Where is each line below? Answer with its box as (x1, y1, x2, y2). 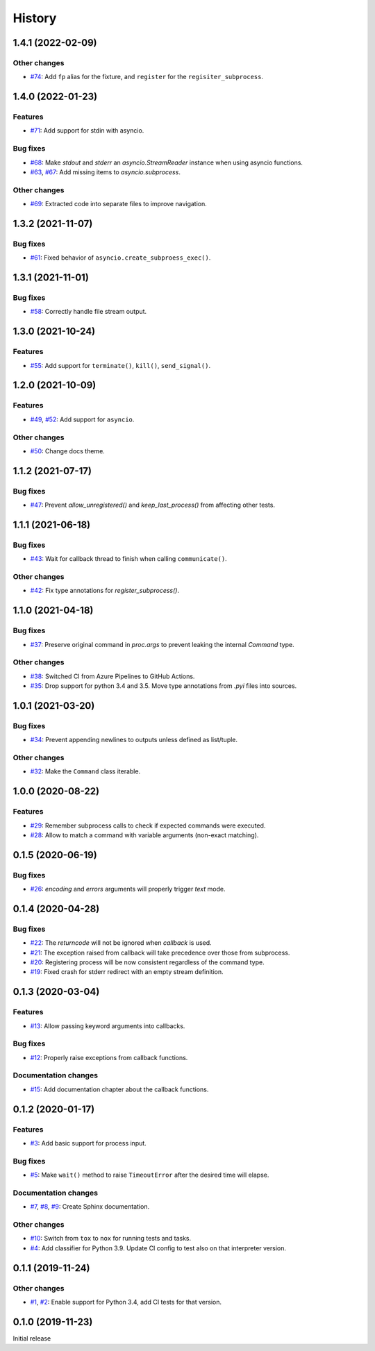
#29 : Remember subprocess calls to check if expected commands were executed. (30, 821, 266, 830)
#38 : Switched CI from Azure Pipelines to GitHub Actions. (30, 672, 195, 680)
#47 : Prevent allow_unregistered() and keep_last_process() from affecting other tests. (30, 501, 276, 510)
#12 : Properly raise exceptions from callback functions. (30, 1053, 188, 1061)
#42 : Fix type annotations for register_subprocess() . (30, 587, 180, 595)
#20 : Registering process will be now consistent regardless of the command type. (30, 958, 265, 966)
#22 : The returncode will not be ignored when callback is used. (30, 939, 212, 947)
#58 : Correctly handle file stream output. (30, 308, 147, 316)
